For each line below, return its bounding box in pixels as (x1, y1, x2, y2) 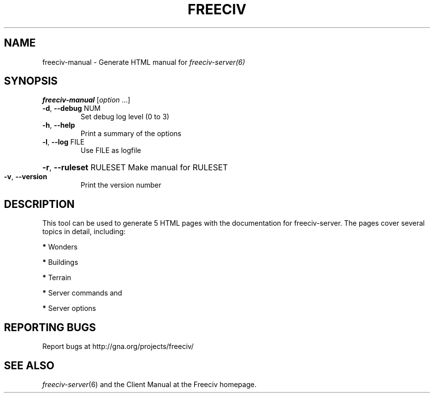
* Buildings (42, 258, 78, 267)
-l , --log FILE (42, 138, 85, 147)
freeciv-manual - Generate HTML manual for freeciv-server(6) (42, 57, 245, 66)
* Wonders (42, 243, 78, 251)
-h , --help (42, 121, 75, 130)
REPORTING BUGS (4, 321, 96, 334)
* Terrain (42, 273, 71, 282)
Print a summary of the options (80, 129, 181, 138)
